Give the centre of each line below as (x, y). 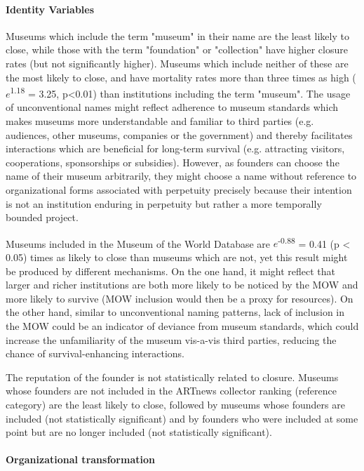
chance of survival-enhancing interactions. (95, 353)
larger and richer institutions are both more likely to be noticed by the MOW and (182, 285)
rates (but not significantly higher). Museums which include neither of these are (177, 63)
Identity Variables (50, 9)
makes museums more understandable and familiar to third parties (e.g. (160, 121)
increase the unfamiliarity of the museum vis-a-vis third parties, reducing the (171, 339)
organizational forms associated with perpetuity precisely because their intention (179, 189)
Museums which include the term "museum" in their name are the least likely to (177, 35)
